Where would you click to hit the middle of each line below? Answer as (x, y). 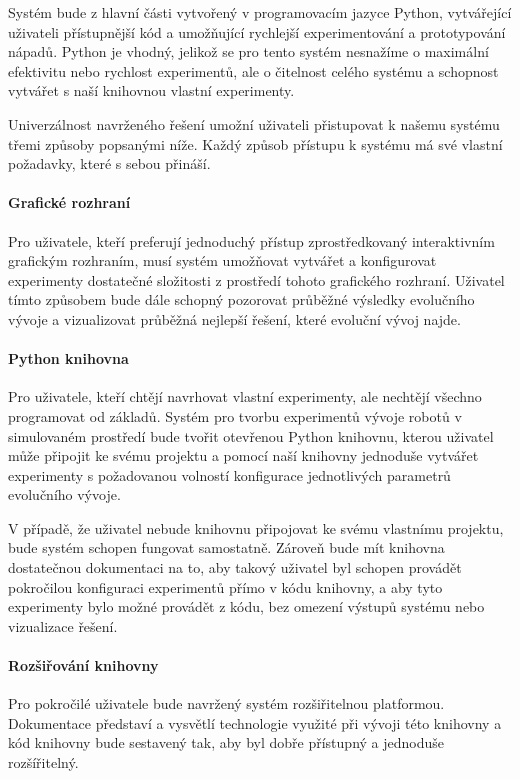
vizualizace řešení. (63, 625)
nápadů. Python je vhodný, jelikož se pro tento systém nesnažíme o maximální (248, 51)
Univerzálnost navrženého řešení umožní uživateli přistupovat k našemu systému (254, 123)
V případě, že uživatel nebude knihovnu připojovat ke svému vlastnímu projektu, (256, 527)
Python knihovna (68, 358)
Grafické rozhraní (69, 202)
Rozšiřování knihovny (83, 665)
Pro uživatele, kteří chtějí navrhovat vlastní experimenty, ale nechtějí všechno (245, 396)
